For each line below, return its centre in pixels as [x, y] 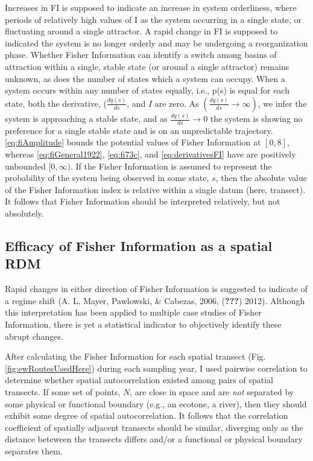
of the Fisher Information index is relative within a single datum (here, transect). [155, 189]
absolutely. [24, 213]
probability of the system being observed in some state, [107, 178]
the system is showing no [256, 119]
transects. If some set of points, [63, 391]
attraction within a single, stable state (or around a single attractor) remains [147, 66]
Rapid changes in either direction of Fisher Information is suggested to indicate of [156, 289]
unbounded [25, 166]
